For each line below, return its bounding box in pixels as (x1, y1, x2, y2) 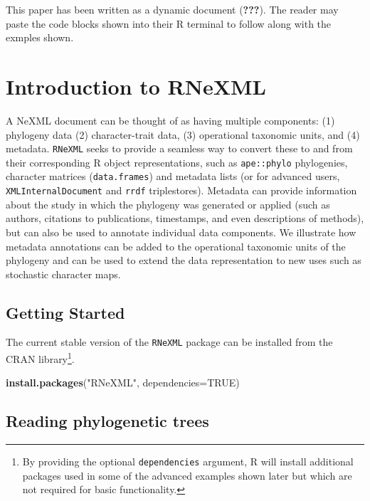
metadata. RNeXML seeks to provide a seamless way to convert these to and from (6, 141, 353, 156)
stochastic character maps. (6, 266, 121, 281)
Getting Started (6, 301, 125, 323)
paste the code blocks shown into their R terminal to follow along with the (6, 16, 332, 31)
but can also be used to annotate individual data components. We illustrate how (6, 224, 356, 239)
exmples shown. (6, 30, 74, 45)
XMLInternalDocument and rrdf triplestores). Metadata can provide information (6, 183, 357, 198)
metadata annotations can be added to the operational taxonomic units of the (6, 238, 346, 253)
